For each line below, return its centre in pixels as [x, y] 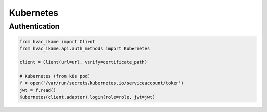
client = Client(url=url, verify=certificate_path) [84, 62]
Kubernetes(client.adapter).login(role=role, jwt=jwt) [87, 97]
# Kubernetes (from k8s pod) [55, 76]
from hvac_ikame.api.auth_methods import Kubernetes [85, 49]
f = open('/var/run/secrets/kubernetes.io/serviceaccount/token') [102, 83]
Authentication [34, 26]
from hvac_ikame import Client [58, 41]
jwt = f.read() [38, 90]
